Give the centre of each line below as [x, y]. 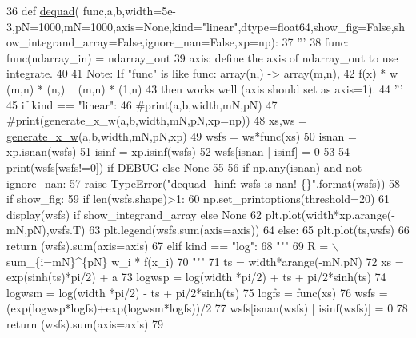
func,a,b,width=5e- [130, 10]
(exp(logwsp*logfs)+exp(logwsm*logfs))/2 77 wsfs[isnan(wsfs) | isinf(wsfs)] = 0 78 [207, 308]
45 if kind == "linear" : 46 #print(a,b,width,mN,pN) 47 [142, 104]
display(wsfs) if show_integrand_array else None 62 [134, 214]
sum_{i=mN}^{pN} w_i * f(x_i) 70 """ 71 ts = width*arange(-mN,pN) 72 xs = [205, 261]
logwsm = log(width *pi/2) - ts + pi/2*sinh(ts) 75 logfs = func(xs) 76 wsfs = [197, 292]
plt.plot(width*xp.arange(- [330, 214]
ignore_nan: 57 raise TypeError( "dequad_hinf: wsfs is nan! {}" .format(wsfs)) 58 [204, 183]
